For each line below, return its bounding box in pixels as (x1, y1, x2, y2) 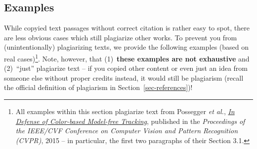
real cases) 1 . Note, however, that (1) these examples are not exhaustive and (4, 52, 250, 63)
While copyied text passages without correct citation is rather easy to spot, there (4, 23, 250, 33)
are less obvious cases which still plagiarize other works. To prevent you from (4, 32, 237, 42)
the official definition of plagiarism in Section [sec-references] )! (4, 82, 193, 92)
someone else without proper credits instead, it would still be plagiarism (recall (4, 72, 244, 83)
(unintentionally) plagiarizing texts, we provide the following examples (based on (4, 42, 249, 52)
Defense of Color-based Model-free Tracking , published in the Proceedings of (15, 116, 245, 126)
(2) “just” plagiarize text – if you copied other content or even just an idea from (4, 63, 248, 73)
